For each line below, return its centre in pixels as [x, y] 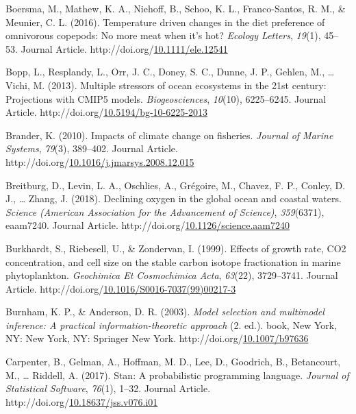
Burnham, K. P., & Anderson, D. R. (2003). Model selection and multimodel [165, 312]
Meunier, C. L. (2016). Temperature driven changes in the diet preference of [165, 22]
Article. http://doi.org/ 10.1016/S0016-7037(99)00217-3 [121, 288]
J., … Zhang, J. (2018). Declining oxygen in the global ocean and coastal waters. [174, 198]
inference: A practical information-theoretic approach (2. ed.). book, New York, [171, 325]
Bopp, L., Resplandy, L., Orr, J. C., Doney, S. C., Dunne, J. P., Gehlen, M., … [170, 72]
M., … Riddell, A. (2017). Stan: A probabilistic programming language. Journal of [177, 375]
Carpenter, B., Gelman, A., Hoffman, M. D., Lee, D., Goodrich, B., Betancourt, [173, 362]
